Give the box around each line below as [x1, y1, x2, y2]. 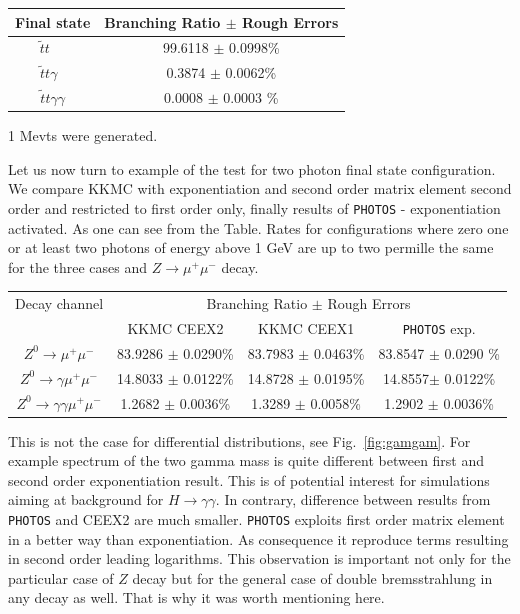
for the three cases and [8, 256, 148, 277]
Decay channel [15, 293, 104, 314]
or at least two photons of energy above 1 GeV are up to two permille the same [8, 237, 494, 258]
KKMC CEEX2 [127, 317, 224, 338]
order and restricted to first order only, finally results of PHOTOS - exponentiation [8, 197, 501, 218]
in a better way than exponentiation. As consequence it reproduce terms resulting [8, 528, 509, 549]
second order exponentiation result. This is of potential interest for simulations [8, 469, 490, 490]
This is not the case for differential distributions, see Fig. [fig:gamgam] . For [8, 430, 471, 451]
